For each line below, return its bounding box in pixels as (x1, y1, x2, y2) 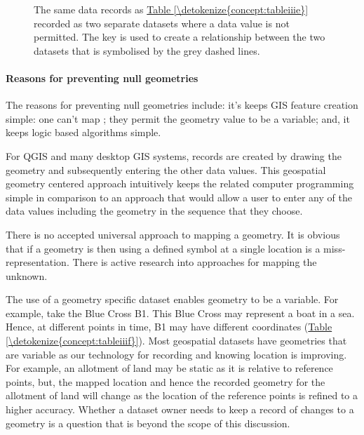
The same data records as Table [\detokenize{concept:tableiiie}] (34, 2, 309, 16)
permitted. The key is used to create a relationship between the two (34, 29, 325, 44)
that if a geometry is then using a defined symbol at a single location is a (6, 241, 321, 255)
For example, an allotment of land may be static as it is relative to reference (6, 361, 333, 375)
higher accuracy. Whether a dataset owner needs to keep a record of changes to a (6, 402, 354, 417)
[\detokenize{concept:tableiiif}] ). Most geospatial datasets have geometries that (6, 333, 347, 348)
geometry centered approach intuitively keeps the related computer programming (6, 176, 354, 191)
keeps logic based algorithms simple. (6, 125, 161, 140)
